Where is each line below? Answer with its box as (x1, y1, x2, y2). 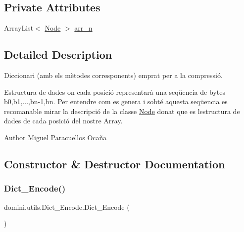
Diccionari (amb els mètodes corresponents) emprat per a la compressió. (4, 70, 223, 80)
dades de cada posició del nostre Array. (4, 116, 123, 126)
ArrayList (4, 23, 34, 33)
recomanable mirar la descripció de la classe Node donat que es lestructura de (4, 106, 240, 116)
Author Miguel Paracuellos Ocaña (4, 132, 107, 142)
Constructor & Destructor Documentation (4, 156, 225, 171)
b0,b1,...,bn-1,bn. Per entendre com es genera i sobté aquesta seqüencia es (4, 96, 228, 107)
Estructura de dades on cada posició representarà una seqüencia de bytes (4, 86, 225, 97)
